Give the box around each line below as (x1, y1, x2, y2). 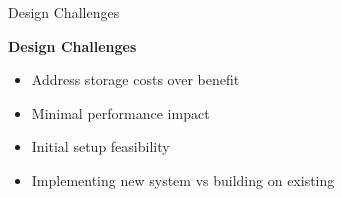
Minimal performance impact (31, 102, 210, 123)
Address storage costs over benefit (31, 69, 240, 90)
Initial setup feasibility (31, 136, 170, 157)
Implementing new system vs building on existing (31, 169, 335, 190)
